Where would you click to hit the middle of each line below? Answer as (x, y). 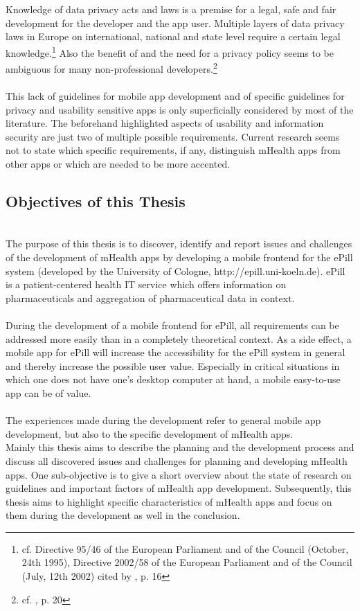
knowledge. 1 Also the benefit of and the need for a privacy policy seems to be (170, 51)
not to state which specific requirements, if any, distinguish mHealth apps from (173, 150)
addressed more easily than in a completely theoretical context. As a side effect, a (179, 338)
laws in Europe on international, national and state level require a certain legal (173, 36)
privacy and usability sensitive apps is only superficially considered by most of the (180, 109)
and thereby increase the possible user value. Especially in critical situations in (173, 365)
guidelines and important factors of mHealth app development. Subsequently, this (179, 488)
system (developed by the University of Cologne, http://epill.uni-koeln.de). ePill (175, 271)
